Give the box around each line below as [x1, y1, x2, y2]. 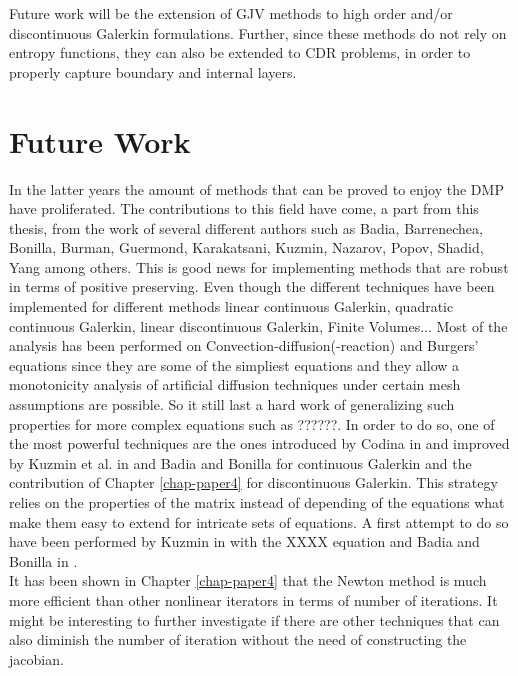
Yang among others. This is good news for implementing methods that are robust [9, 256, 509, 277]
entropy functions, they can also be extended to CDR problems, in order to [9, 42, 471, 63]
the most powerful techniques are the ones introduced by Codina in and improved [9, 433, 510, 454]
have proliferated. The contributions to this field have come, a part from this [9, 198, 479, 219]
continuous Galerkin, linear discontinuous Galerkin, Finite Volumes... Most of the [9, 315, 508, 336]
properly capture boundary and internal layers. [9, 61, 297, 82]
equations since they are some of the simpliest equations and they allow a [9, 354, 460, 375]
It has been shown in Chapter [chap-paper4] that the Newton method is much [9, 570, 487, 591]
